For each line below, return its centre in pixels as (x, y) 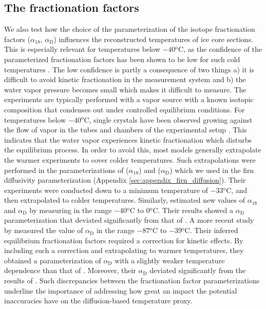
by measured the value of (44, 230)
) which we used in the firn (212, 170)
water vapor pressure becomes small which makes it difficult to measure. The (125, 89)
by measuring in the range (71, 210)
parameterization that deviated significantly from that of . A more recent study (129, 220)
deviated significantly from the (198, 270)
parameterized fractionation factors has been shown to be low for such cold (122, 59)
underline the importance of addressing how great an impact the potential (121, 290)
